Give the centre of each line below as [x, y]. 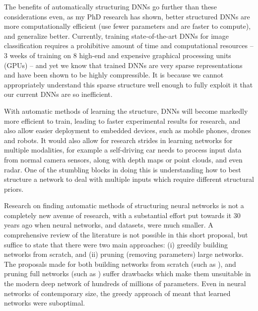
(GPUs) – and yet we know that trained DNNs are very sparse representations [123, 65]
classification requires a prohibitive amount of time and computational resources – [129, 45]
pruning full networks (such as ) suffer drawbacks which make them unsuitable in [128, 273]
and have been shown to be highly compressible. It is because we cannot [114, 75]
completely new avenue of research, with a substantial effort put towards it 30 [122, 215]
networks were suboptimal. [45, 303]
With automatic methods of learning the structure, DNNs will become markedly [126, 111]
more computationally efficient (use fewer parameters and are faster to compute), [128, 26]
